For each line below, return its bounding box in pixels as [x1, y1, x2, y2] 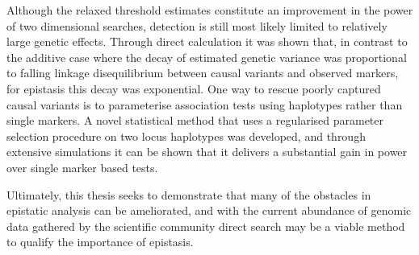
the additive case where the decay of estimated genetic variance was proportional [6, 48, 407, 65]
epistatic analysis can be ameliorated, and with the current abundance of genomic [6, 202, 412, 219]
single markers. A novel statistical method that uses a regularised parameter [6, 112, 384, 129]
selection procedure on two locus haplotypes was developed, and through [6, 127, 366, 144]
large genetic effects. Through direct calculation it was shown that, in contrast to [6, 33, 408, 50]
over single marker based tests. [6, 158, 158, 175]
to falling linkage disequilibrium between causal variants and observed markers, [6, 64, 399, 81]
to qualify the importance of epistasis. [6, 233, 194, 250]
